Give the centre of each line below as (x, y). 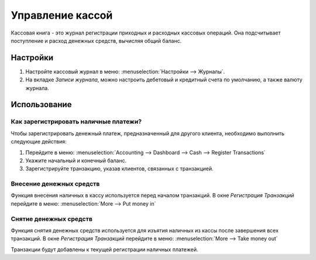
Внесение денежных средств (55, 184)
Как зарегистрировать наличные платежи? (76, 122)
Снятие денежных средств (52, 218)
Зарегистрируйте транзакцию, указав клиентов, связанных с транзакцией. (119, 169)
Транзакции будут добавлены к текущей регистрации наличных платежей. (104, 249)
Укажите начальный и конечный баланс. (76, 160)
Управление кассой (62, 15)
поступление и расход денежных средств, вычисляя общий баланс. (96, 40)
